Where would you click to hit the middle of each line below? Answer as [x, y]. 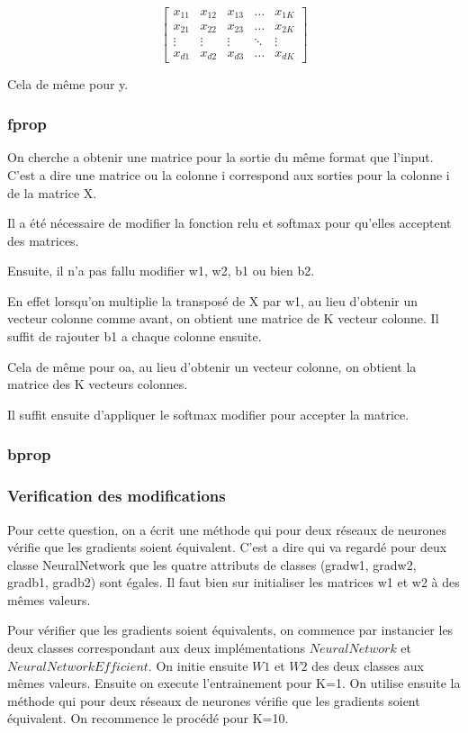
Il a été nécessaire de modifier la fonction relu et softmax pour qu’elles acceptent [229, 223]
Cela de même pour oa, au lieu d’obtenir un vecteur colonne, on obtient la [212, 366]
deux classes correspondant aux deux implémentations [157, 648]
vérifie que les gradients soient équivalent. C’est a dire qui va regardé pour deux [227, 547]
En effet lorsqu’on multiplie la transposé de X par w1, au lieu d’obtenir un [213, 300]
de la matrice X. [52, 192]
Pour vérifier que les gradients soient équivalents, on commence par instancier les [230, 630]
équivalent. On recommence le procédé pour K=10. [148, 718]
